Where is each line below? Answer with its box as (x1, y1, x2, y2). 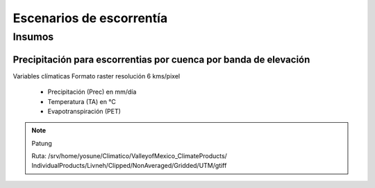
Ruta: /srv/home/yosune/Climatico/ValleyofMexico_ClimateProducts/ (31, 152, 227, 160)
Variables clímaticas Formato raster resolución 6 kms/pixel (12, 71, 181, 80)
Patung (31, 139, 52, 147)
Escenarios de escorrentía (12, 10, 168, 26)
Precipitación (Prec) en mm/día (47, 87, 137, 96)
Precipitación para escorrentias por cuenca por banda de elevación (12, 53, 310, 65)
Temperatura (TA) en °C (47, 97, 116, 105)
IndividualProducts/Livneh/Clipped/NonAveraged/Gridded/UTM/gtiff (31, 162, 227, 170)
